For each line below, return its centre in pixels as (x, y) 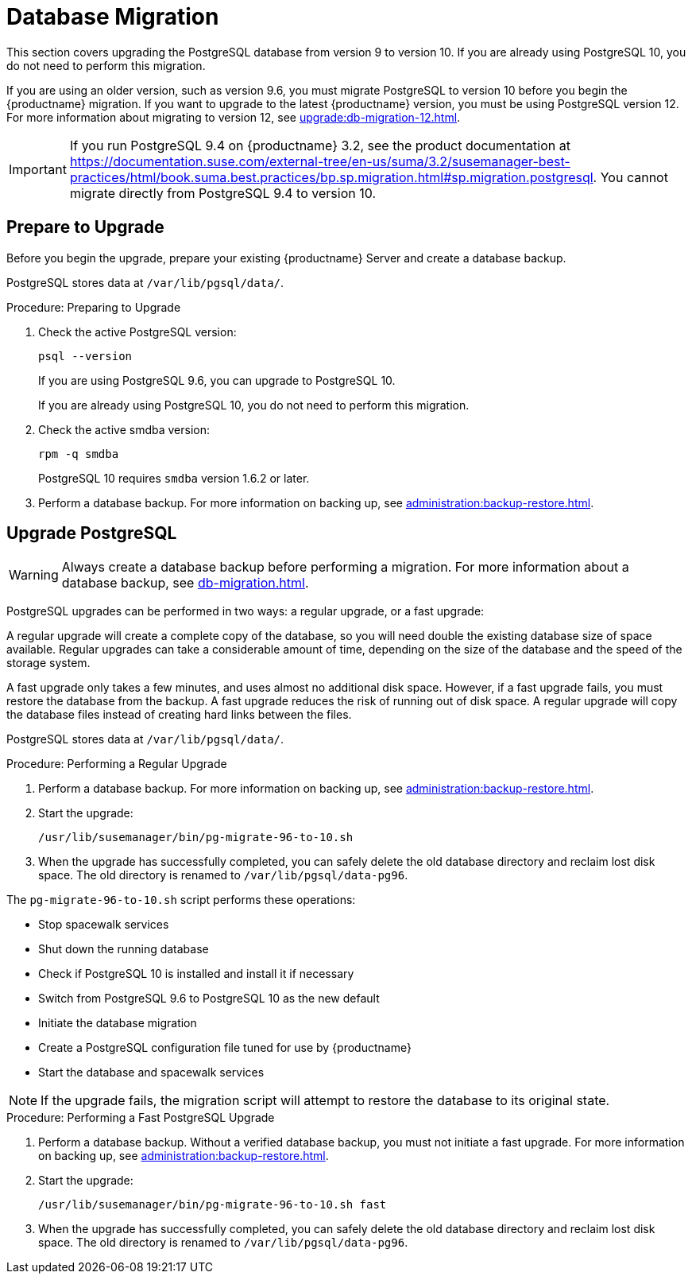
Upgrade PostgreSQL (92, 533)
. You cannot (630, 177)
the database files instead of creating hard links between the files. (179, 715)
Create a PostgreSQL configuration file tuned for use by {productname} (225, 1048)
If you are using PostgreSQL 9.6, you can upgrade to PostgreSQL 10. (217, 380)
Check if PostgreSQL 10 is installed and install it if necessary (196, 974)
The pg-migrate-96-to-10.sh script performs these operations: (181, 900)
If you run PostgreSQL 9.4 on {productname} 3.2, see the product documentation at (320, 145)
